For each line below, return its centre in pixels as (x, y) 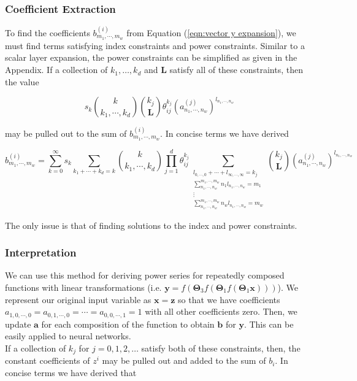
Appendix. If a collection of (56, 70)
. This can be (269, 324)
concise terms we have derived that (71, 372)
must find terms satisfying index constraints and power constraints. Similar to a (155, 45)
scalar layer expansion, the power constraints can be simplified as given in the (151, 57)
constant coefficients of (48, 360)
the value (22, 81)
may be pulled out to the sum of (66, 133)
